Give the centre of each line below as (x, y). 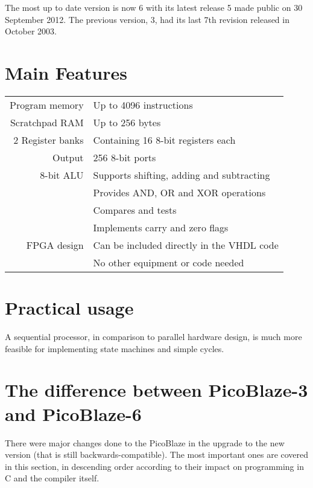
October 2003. (31, 31)
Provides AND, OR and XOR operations (179, 192)
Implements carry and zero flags (161, 227)
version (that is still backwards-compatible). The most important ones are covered (157, 454)
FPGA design (55, 245)
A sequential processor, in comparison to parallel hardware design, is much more (153, 337)
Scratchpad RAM (47, 122)
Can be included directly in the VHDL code (186, 245)
